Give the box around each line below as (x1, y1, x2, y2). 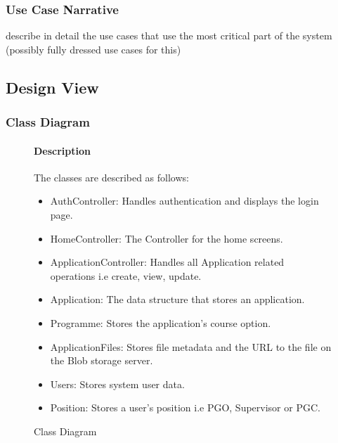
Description (34, 143, 91, 158)
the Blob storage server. (50, 353, 153, 368)
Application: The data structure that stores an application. (50, 292, 305, 307)
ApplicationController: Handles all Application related (50, 255, 285, 269)
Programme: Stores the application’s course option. (50, 315, 271, 330)
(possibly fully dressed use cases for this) (6, 41, 181, 56)
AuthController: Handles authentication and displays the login (50, 193, 319, 208)
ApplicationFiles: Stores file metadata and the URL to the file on (50, 339, 332, 354)
